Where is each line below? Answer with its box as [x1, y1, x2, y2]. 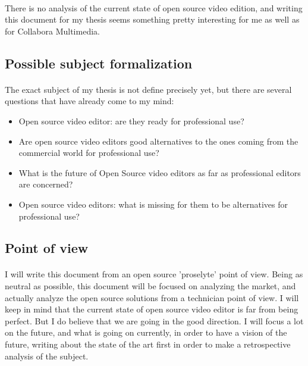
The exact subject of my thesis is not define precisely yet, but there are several [5, 83, 292, 95]
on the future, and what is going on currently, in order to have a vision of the [5, 326, 287, 339]
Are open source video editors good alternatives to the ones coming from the [18, 134, 298, 147]
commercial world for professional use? [18, 146, 159, 159]
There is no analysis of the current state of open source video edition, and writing [5, 1, 303, 14]
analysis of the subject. [5, 349, 89, 362]
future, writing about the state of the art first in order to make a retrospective [5, 338, 291, 351]
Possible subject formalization [5, 54, 193, 72]
